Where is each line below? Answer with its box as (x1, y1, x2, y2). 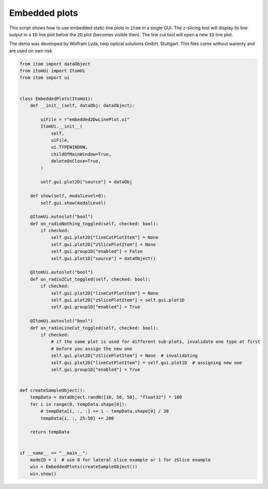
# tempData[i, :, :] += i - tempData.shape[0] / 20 (40, 409, 169, 414)
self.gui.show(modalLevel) (40, 200, 106, 206)
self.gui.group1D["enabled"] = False (51, 249, 143, 254)
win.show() (30, 471, 57, 477)
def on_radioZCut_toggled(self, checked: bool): (30, 276, 151, 282)
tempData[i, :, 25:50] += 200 (40, 415, 114, 421)
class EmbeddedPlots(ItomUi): (19, 96, 93, 101)
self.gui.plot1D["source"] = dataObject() (51, 256, 156, 261)
